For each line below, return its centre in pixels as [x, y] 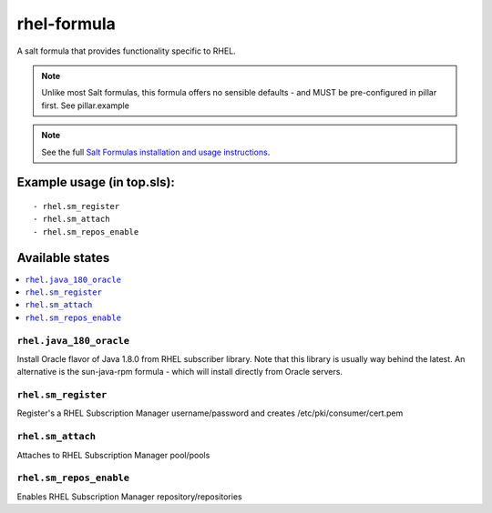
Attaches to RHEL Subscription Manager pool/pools [113, 455]
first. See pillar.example [85, 106]
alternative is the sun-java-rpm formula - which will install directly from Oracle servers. [180, 372]
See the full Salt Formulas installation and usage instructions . [156, 152]
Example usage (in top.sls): [96, 182]
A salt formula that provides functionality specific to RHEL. [126, 51]
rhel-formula [66, 24]
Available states [63, 258]
